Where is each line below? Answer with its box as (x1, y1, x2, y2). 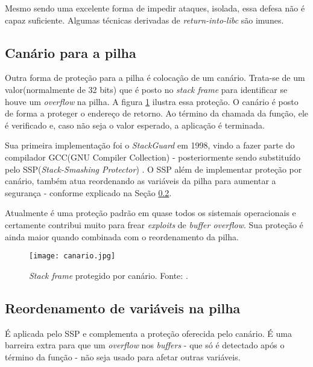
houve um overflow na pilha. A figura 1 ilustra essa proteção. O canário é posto (5, 95, 299, 107)
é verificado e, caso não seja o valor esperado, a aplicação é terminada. (5, 118, 265, 131)
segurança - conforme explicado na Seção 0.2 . (5, 186, 172, 199)
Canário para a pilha (5, 43, 136, 62)
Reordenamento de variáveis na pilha (5, 298, 241, 317)
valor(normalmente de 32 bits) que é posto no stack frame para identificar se (5, 83, 288, 95)
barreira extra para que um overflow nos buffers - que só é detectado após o (5, 339, 285, 351)
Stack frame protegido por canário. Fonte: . (29, 269, 188, 281)
